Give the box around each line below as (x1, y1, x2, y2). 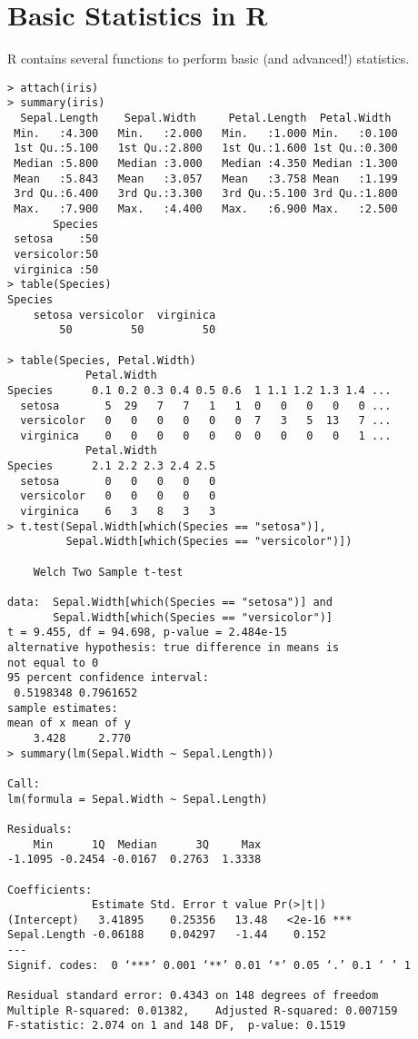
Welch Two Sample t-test (33, 565, 184, 579)
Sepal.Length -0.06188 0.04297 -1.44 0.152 (7, 928, 326, 942)
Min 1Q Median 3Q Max (33, 837, 262, 851)
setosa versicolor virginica (33, 308, 216, 322)
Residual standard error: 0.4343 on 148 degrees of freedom (7, 989, 379, 1003)
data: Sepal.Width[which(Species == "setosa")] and (7, 596, 333, 609)
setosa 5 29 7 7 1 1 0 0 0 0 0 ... (20, 399, 392, 412)
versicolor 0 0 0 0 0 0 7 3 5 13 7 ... (20, 414, 392, 428)
